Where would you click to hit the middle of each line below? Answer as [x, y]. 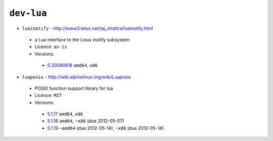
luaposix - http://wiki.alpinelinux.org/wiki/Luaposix [76, 77]
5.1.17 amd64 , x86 [65, 114]
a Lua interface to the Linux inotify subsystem [82, 39]
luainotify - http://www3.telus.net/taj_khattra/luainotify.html [87, 28]
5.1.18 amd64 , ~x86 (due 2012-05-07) [86, 121]
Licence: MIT [48, 96]
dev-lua [28, 13]
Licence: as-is [51, 47]
